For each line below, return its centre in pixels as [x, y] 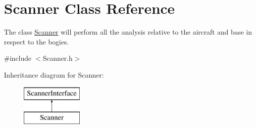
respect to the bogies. [36, 41]
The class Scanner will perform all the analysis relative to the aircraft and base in [128, 32]
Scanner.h [58, 58]
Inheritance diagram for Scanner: [54, 74]
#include [18, 58]
